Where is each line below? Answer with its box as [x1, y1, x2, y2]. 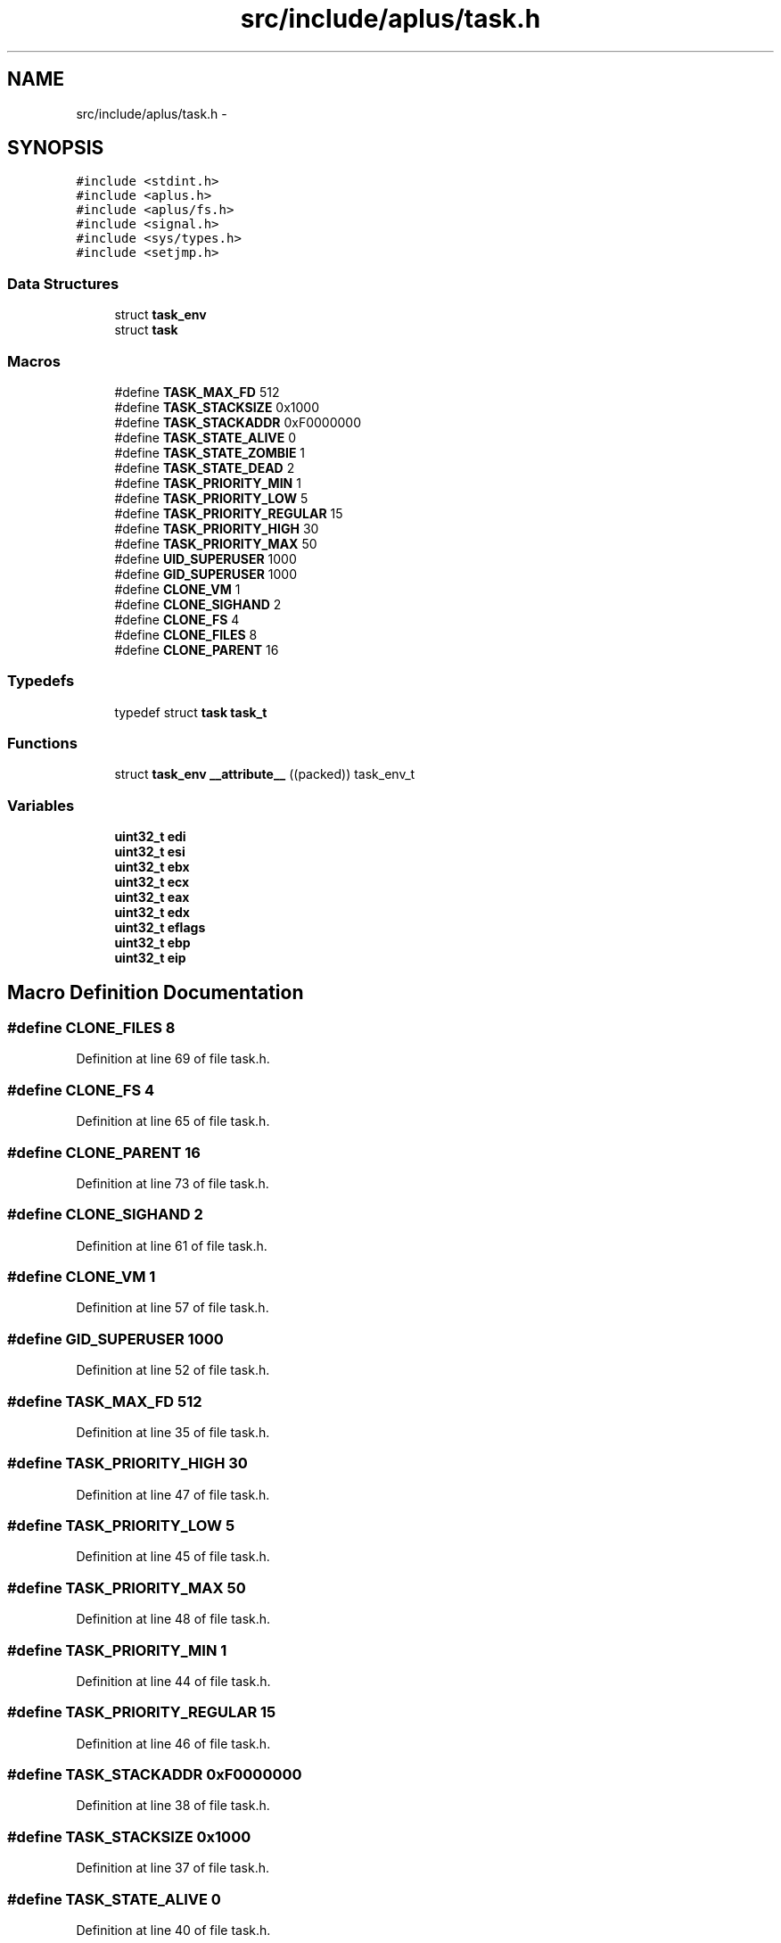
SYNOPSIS [7, 136, 104, 160]
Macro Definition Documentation [7, 980, 304, 1004]
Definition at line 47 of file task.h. [76, 1486, 270, 1502]
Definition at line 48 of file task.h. [76, 1611, 271, 1627]
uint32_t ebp [114, 935, 191, 951]
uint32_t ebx [114, 859, 190, 875]
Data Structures [7, 274, 119, 293]
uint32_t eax [114, 889, 190, 905]
